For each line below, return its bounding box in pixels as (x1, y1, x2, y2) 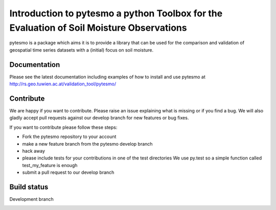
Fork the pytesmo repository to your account (22, 133, 117, 140)
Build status (9, 182, 49, 191)
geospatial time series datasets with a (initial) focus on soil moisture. (9, 46, 153, 53)
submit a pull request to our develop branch (22, 169, 114, 176)
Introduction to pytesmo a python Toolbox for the (9, 8, 223, 19)
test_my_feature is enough (22, 162, 78, 168)
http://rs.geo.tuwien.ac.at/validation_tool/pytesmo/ (9, 81, 117, 87)
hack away (22, 148, 45, 154)
